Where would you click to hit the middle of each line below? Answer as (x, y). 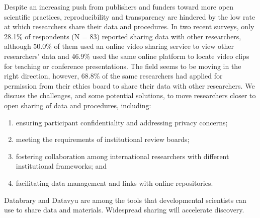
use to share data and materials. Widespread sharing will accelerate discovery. (124, 210)
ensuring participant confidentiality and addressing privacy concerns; (122, 122)
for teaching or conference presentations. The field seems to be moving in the (123, 66)
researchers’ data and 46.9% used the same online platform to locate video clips (127, 56)
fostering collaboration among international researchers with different (122, 156)
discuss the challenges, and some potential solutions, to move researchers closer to (130, 95)
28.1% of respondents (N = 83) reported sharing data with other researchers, (123, 36)
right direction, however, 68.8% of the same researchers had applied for (113, 76)
